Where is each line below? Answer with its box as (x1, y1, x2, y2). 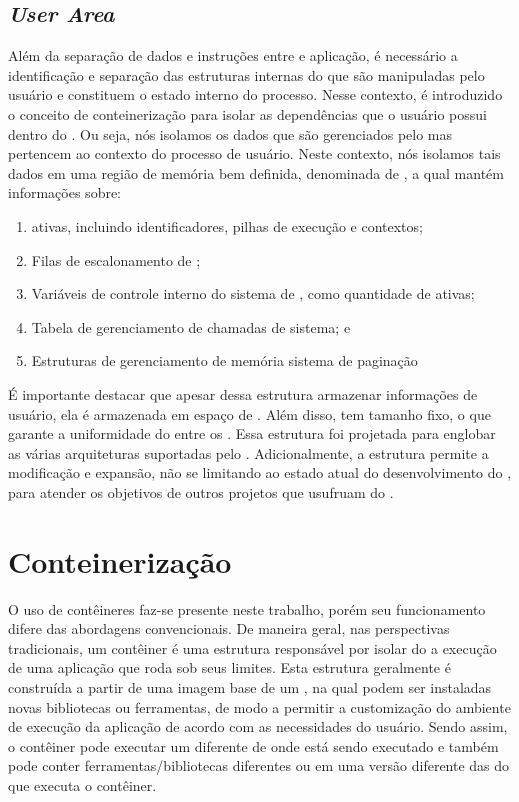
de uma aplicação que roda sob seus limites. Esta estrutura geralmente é (8, 657, 451, 678)
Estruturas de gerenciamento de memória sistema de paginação (31, 350, 418, 371)
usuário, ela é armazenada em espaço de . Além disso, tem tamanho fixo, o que (8, 403, 491, 424)
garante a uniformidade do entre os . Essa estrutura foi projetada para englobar (8, 423, 496, 444)
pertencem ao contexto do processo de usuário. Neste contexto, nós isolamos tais (8, 143, 501, 164)
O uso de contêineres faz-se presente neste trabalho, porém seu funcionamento (8, 598, 486, 619)
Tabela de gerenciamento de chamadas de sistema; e (31, 316, 351, 337)
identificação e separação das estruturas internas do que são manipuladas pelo (8, 64, 485, 85)
